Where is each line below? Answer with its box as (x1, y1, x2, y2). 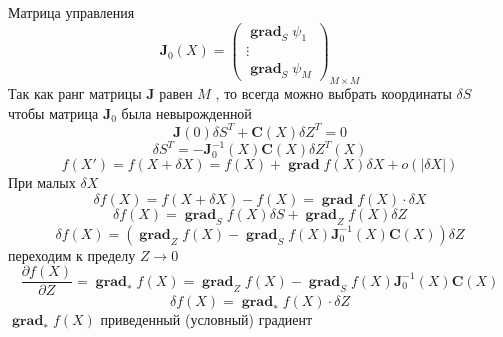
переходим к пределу (8, 244, 136, 265)
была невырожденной (121, 102, 252, 123)
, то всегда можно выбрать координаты (215, 83, 452, 104)
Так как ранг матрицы (8, 83, 142, 104)
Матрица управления (8, 2, 135, 22)
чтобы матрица (8, 102, 99, 123)
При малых (8, 172, 76, 193)
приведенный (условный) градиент (100, 309, 313, 330)
